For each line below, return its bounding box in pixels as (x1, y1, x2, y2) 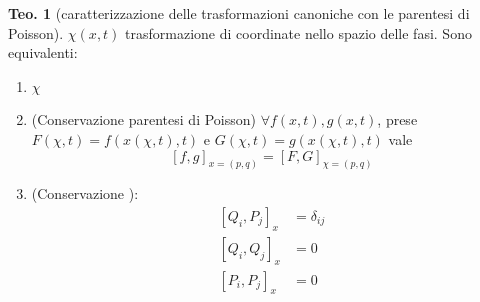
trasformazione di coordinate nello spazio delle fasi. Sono (125, 22, 472, 43)
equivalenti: (8, 42, 78, 63)
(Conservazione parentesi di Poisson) (31, 109, 256, 130)
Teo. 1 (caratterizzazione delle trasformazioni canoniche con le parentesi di (8, 3, 470, 23)
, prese (377, 109, 418, 130)
